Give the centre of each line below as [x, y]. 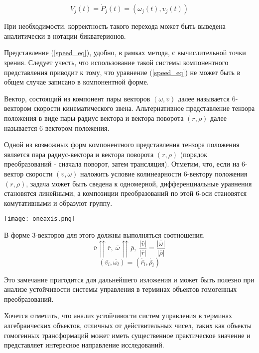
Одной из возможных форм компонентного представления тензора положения [122, 144]
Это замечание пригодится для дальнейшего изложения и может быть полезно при [129, 279]
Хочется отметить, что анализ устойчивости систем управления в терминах [118, 315]
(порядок [194, 154]
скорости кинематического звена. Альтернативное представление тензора [144, 108]
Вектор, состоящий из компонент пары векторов [77, 98]
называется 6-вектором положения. [57, 128]
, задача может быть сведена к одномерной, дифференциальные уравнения [139, 183]
